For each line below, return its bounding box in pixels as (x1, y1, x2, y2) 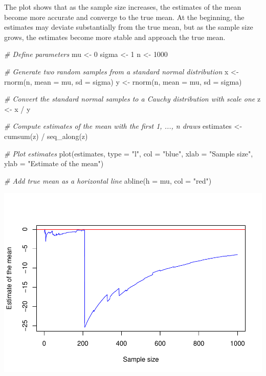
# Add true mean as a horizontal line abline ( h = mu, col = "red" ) (4, 175, 212, 186)
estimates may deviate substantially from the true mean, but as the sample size (4, 22, 253, 32)
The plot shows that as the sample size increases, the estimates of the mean (4, 2, 241, 12)
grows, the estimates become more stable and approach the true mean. (4, 31, 226, 42)
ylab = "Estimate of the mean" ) (4, 158, 104, 169)
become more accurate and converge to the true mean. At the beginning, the (4, 11, 245, 22)
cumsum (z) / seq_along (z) (4, 130, 88, 141)
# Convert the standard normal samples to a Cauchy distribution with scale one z (4, 93, 261, 104)
